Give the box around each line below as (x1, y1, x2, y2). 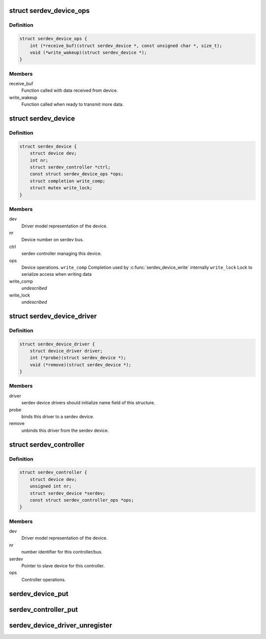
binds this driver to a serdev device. (21, 414, 95, 420)
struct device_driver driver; (30, 348, 103, 353)
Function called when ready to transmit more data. (21, 101, 124, 107)
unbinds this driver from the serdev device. (21, 427, 109, 433)
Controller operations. (21, 576, 66, 583)
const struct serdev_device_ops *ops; (30, 171, 124, 177)
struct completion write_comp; (30, 178, 105, 184)
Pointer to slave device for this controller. (21, 562, 105, 568)
